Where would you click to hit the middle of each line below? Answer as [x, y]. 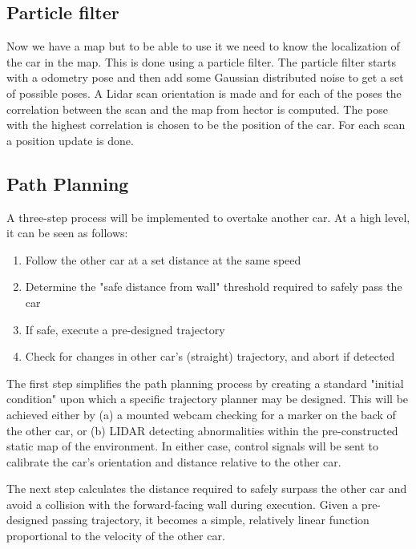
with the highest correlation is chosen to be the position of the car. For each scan [206, 125]
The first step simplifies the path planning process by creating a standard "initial [205, 383]
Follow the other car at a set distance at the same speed [163, 259]
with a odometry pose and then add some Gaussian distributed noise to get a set [205, 77]
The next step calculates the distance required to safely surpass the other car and [207, 488]
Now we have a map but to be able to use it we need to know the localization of [203, 46]
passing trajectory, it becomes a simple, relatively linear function [210, 520]
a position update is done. [70, 140]
